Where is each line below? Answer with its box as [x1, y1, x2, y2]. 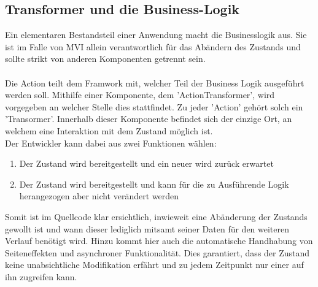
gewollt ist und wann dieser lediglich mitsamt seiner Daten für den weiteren [5, 222, 290, 235]
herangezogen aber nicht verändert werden [19, 189, 179, 202]
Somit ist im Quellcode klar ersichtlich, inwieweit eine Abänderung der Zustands [5, 210, 308, 223]
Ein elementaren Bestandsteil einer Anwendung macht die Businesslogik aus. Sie [5, 28, 307, 41]
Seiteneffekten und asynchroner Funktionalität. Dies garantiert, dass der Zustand [5, 246, 310, 259]
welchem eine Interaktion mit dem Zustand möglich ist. [5, 124, 213, 137]
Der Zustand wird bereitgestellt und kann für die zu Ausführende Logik [19, 177, 289, 190]
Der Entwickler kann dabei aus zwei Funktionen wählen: [5, 136, 217, 149]
